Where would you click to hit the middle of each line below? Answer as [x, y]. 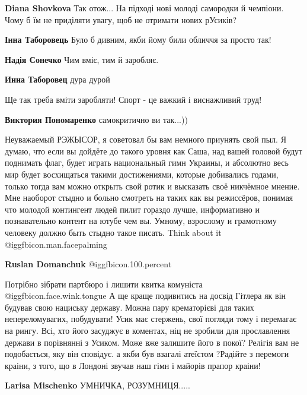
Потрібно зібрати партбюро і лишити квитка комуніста [104, 284]
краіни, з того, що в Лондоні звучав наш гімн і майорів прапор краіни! [133, 365]
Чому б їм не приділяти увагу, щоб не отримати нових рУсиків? [121, 19]
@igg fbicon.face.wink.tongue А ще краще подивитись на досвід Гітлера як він [145, 296]
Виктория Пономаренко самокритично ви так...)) [96, 119]
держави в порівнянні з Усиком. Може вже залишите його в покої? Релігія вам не [152, 342]
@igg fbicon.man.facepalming [56, 244]
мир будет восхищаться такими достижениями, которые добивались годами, [142, 174]
